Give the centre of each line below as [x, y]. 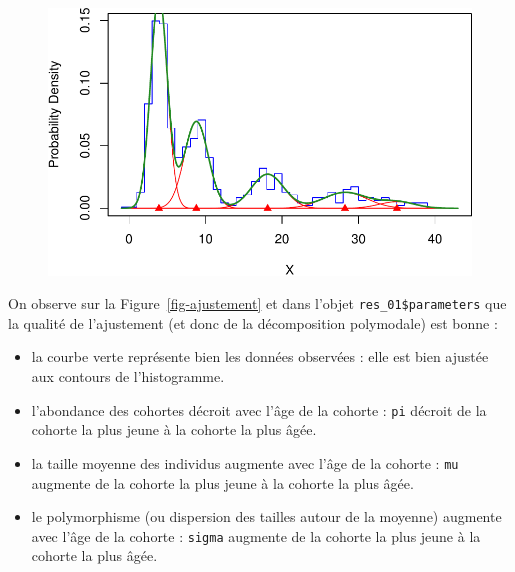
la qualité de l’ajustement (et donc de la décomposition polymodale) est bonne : [253, 322]
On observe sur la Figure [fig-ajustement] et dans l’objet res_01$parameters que [257, 303]
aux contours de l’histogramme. [128, 376]
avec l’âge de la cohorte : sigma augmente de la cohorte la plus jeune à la [256, 535]
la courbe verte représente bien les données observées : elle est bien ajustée [260, 356]
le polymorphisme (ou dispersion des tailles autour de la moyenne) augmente [266, 516]
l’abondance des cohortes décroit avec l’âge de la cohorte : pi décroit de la [259, 409]
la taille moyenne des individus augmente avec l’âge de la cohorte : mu [245, 462]
